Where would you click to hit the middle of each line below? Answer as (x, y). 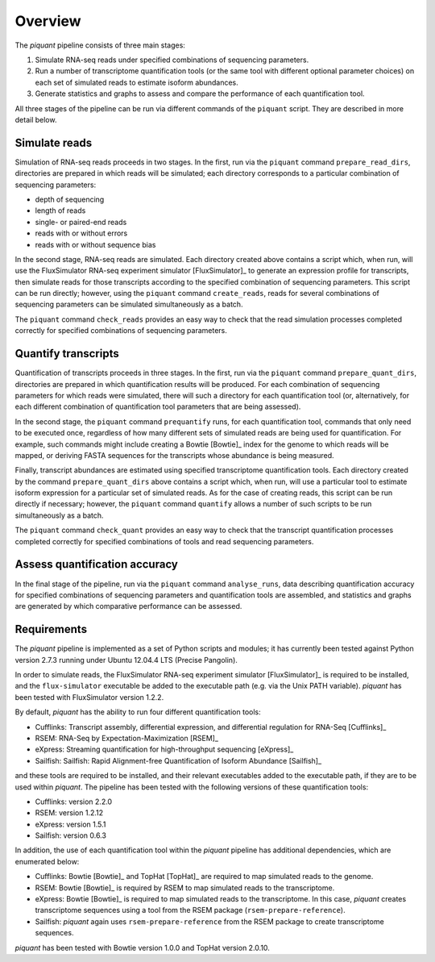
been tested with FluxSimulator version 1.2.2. (89, 697)
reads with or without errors (81, 233)
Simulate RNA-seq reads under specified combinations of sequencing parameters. (172, 60)
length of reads (60, 210)
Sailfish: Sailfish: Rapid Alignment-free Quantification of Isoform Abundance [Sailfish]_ (178, 760)
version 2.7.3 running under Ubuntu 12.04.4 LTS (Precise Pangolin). (126, 660)
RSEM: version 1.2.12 (69, 813)
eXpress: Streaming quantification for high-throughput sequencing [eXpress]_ (164, 749)
